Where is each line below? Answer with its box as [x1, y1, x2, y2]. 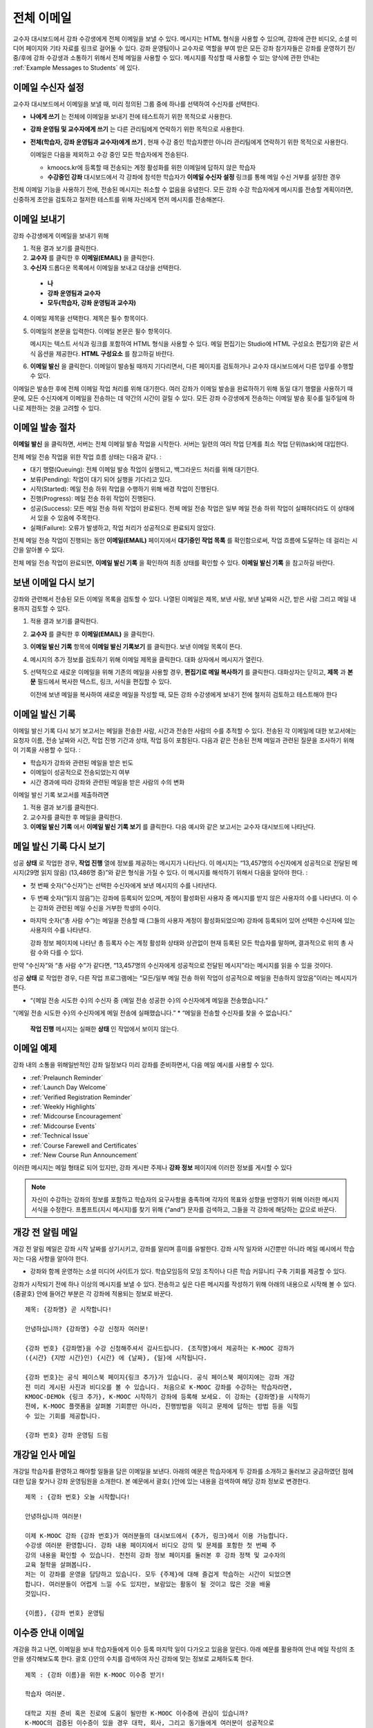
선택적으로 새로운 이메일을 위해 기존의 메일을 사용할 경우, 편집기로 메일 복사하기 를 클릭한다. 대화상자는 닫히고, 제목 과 [30, 668, 346, 676]
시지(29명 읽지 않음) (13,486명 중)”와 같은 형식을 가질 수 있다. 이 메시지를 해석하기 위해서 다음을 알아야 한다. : [12, 868, 308, 877]
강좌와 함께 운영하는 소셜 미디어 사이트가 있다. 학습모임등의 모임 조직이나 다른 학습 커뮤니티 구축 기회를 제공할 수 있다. [30, 1267, 347, 1275]
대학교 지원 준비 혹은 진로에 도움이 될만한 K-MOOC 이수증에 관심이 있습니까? [25, 1709, 249, 1718]
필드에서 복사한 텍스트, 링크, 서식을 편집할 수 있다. [37, 677, 172, 686]
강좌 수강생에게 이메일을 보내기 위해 [12, 232, 109, 240]
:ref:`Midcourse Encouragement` [30, 1112, 124, 1120]
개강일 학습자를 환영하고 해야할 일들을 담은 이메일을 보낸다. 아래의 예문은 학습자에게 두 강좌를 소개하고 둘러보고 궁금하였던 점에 [12, 1467, 354, 1476]
